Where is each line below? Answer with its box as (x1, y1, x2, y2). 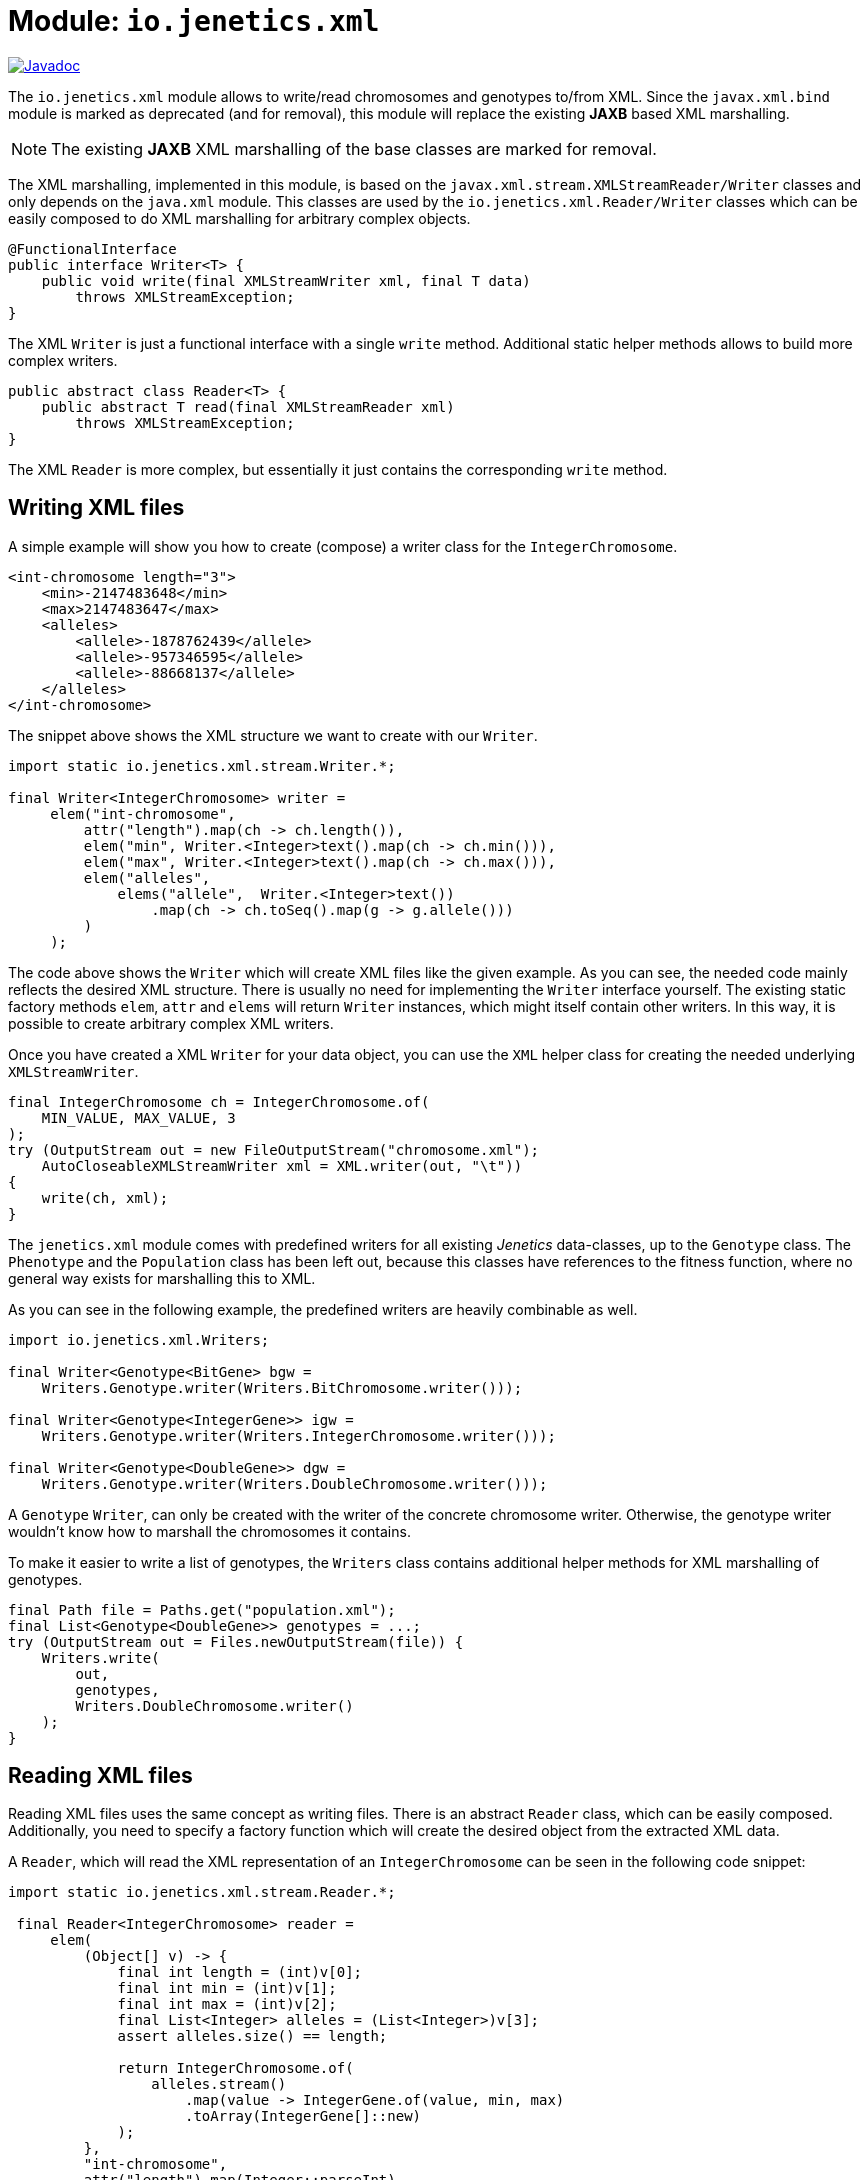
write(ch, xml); (41, 1189, 169, 1206)
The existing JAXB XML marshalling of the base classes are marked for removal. (51, 138, 657, 159)
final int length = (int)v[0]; (117, 1964, 363, 1981)
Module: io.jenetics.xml (8, 4, 380, 38)
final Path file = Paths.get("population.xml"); (8, 1601, 396, 1618)
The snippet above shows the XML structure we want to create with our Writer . (8, 726, 538, 744)
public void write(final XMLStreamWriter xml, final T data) (41, 272, 531, 289)
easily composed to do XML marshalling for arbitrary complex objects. (8, 209, 471, 227)
